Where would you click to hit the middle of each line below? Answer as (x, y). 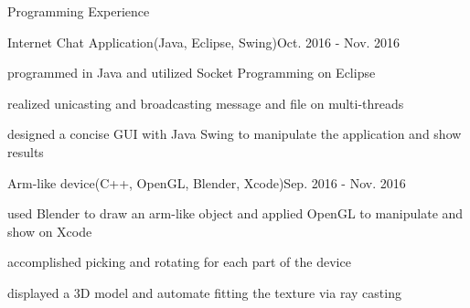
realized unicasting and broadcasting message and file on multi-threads (206, 103)
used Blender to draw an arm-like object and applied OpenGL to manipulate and (235, 213)
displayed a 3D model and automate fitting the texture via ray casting (204, 292)
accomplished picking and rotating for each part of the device (179, 262)
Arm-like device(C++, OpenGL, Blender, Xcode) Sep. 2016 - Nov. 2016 (207, 182)
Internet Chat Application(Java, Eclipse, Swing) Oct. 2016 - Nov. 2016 (204, 42)
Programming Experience (79, 11)
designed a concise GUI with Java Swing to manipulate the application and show (235, 134)
